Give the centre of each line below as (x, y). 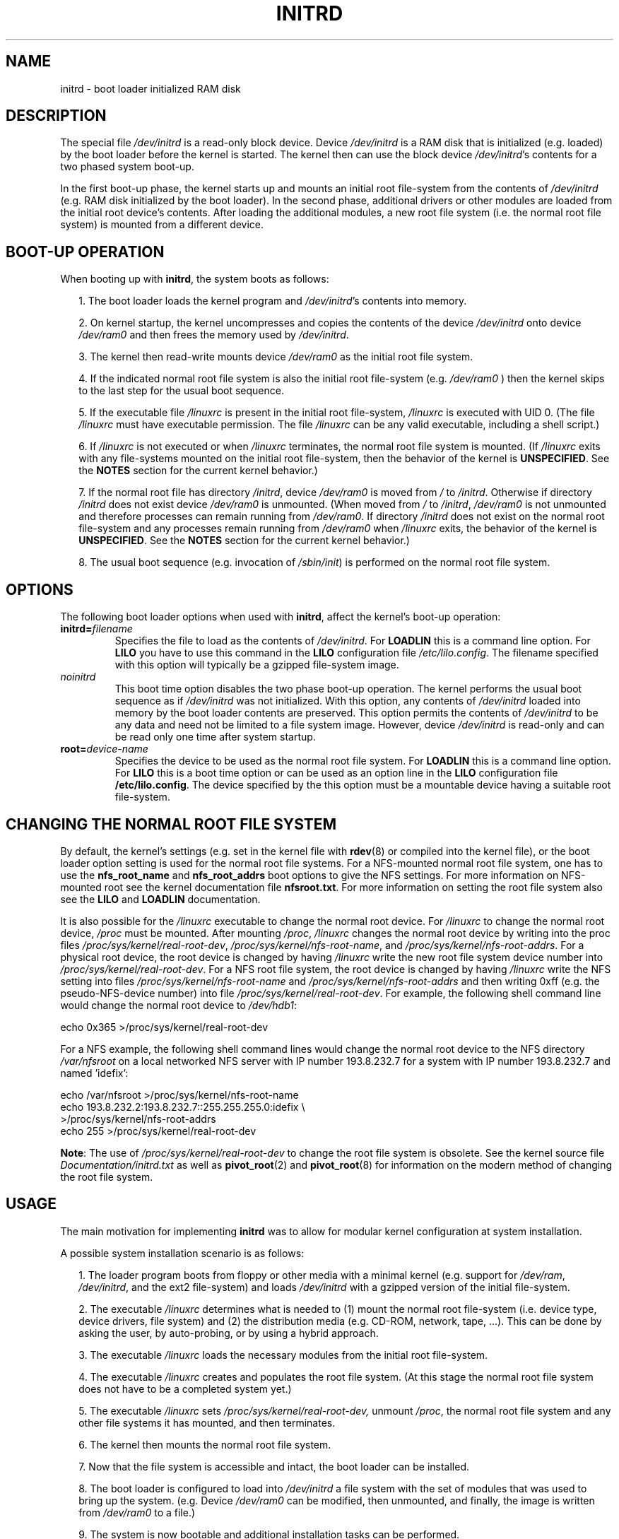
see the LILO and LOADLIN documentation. (160, 899)
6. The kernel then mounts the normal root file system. (205, 1444)
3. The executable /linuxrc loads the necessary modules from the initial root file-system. (283, 1355)
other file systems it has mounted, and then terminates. (207, 1422)
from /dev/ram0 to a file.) (137, 1512)
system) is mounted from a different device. (162, 225)
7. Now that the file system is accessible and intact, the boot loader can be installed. (274, 1466)
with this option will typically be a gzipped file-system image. (257, 665)
